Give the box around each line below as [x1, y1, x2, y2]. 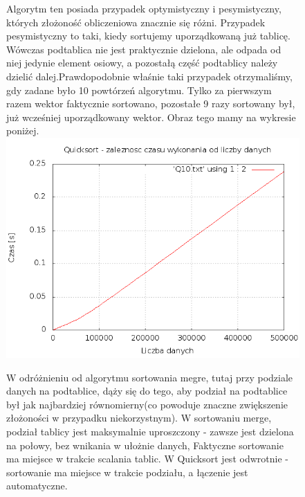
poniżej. [6, 123, 39, 138]
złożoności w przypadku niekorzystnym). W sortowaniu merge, [6, 410, 272, 425]
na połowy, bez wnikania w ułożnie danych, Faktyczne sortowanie [6, 437, 284, 452]
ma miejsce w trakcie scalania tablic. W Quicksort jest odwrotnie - [6, 451, 288, 466]
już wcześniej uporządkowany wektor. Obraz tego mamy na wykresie [6, 109, 296, 124]
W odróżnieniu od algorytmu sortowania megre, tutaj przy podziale [6, 370, 293, 384]
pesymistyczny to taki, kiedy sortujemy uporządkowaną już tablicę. [6, 28, 290, 43]
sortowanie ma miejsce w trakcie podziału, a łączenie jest [6, 464, 248, 479]
